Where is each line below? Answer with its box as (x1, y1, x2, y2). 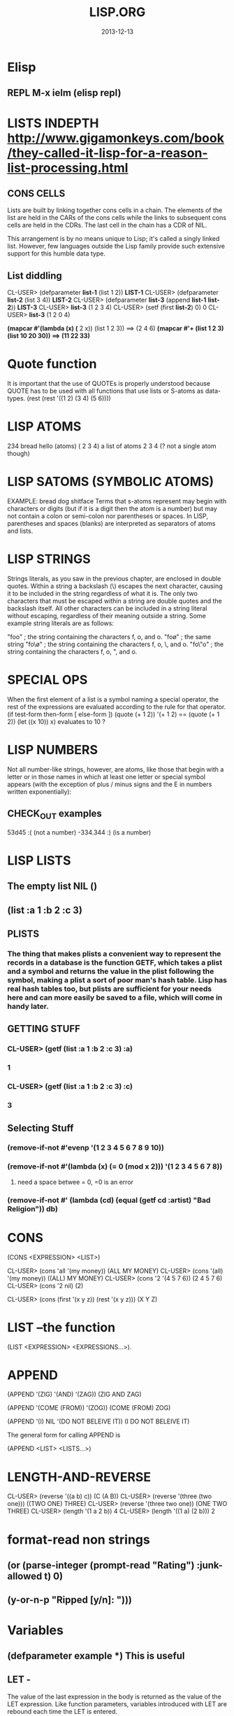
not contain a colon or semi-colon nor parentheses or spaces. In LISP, (7, 512, 208, 520)
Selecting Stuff (7, 1122, 74, 1134)
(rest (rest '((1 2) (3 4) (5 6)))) (27, 394, 112, 403)
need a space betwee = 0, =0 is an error (17, 1178, 134, 1186)
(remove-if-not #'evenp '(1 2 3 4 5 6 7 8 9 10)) (7, 1143, 164, 1152)
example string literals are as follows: (7, 619, 114, 627)
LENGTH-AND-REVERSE (7, 1469, 152, 1485)
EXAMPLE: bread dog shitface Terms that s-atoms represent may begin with (7, 496, 227, 505)
